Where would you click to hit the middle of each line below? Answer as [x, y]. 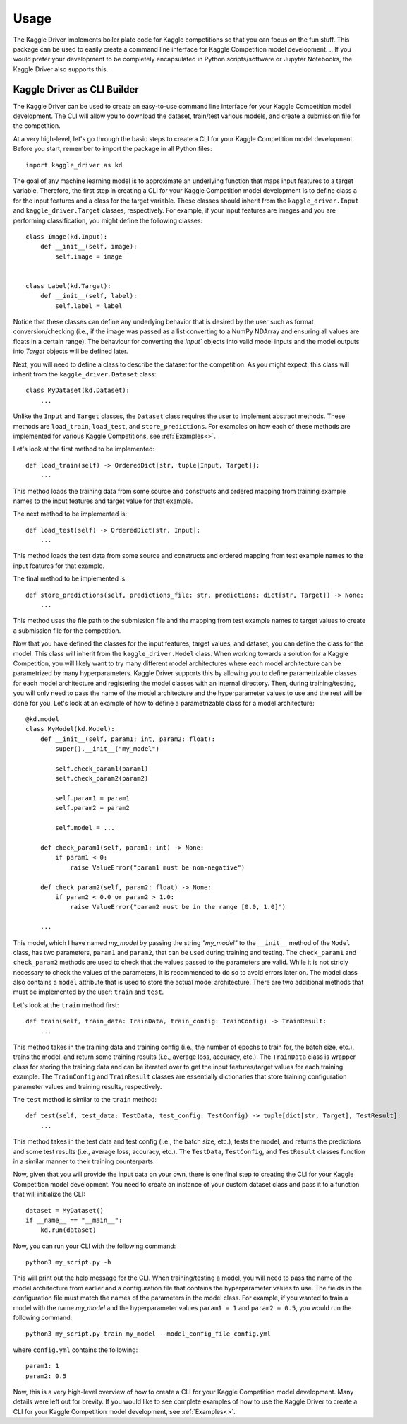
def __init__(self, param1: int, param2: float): [127, 739]
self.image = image [89, 256]
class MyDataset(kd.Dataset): [78, 391]
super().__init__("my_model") [108, 749]
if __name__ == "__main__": [74, 1220]
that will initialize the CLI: [49, 1194]
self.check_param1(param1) [102, 769]
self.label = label [89, 306]
